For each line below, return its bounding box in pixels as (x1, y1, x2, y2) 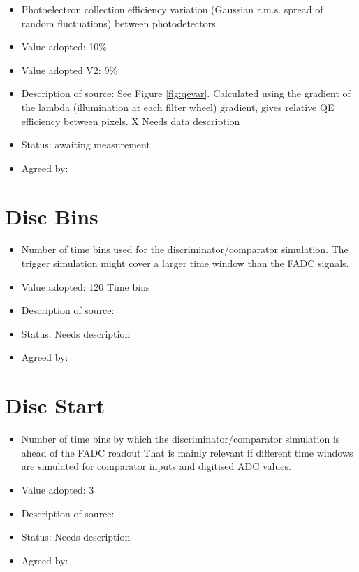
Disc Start (5, 391, 105, 420)
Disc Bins (5, 201, 98, 230)
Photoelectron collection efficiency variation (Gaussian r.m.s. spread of (21, 2, 323, 16)
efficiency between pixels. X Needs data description (21, 113, 240, 128)
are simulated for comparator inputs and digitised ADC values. (21, 459, 291, 473)
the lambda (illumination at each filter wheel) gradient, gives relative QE (21, 99, 335, 114)
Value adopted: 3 (21, 482, 94, 496)
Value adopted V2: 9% (21, 62, 118, 77)
